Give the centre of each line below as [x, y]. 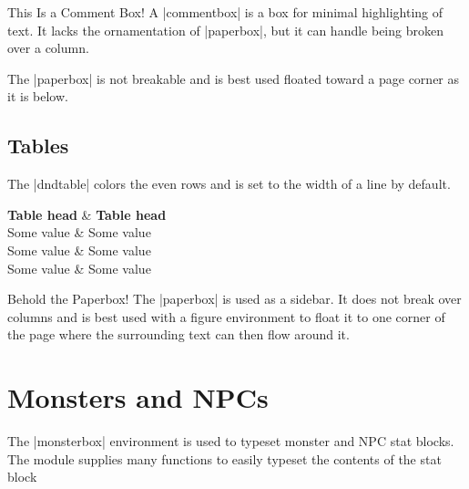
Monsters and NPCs [138, 397]
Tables [38, 146]
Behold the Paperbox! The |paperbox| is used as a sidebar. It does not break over [234, 299]
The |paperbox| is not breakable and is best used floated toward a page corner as [234, 78]
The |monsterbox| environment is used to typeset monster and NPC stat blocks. [231, 441]
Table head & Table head [87, 214]
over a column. [48, 48]
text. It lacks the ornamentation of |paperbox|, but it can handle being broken [225, 30]
